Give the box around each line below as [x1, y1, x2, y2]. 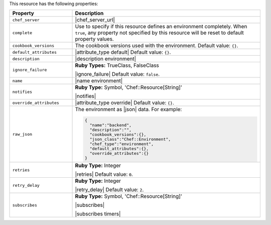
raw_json [12, 131, 33, 137]
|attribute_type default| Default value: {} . [75, 49, 171, 56]
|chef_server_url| [75, 17, 115, 24]
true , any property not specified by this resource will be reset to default [75, 29, 244, 36]
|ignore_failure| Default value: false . [75, 71, 160, 78]
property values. [75, 36, 114, 43]
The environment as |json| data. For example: [75, 106, 182, 113]
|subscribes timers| [75, 210, 121, 217]
